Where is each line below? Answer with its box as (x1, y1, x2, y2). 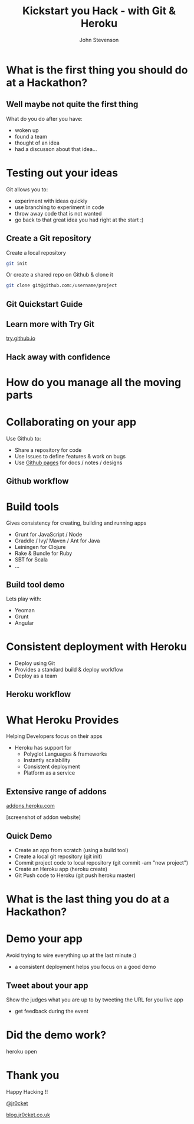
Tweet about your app (6, 980, 88, 990)
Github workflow (6, 476, 69, 486)
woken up (14, 126, 39, 134)
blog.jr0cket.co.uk (6, 1111, 50, 1118)
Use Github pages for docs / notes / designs (14, 459, 123, 466)
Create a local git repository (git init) (14, 853, 103, 860)
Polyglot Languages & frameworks (23, 750, 107, 757)
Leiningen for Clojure (14, 544, 66, 551)
